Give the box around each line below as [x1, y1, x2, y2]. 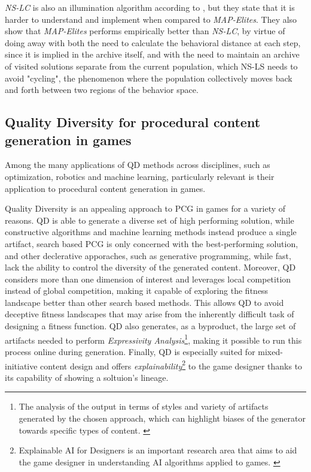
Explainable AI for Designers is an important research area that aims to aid [19, 444, 297, 456]
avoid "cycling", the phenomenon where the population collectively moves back [5, 71, 292, 84]
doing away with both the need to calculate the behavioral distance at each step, [5, 36, 301, 49]
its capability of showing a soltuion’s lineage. [5, 371, 169, 383]
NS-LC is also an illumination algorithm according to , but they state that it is [5, 1, 295, 13]
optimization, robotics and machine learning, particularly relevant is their [5, 170, 275, 182]
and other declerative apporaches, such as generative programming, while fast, [5, 249, 291, 261]
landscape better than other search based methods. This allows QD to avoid [5, 296, 284, 308]
